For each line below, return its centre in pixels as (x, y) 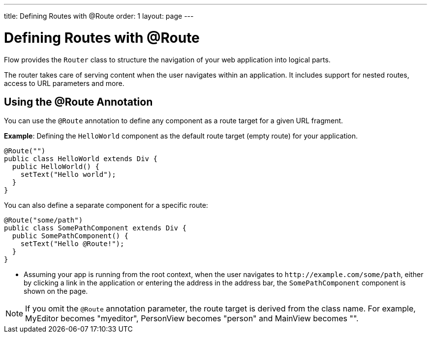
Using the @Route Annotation (78, 102)
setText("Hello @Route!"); (72, 244)
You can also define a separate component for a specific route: (106, 205)
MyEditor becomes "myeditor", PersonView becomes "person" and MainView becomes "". (192, 319)
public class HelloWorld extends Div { (81, 159)
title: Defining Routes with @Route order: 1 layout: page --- (99, 16)
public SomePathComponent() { (70, 236)
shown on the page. (56, 291)
